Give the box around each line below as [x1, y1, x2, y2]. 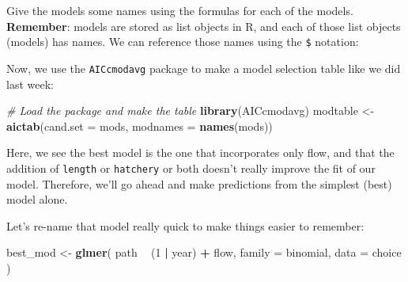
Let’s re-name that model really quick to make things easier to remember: [6, 217, 365, 234]
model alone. [6, 191, 68, 208]
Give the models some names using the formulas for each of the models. [6, 2, 353, 18]
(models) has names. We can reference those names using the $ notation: [6, 33, 359, 50]
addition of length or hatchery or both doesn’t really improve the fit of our [6, 159, 376, 176]
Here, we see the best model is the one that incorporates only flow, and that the [6, 144, 395, 161]
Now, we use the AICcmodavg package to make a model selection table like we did [6, 59, 401, 76]
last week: [6, 75, 54, 92]
